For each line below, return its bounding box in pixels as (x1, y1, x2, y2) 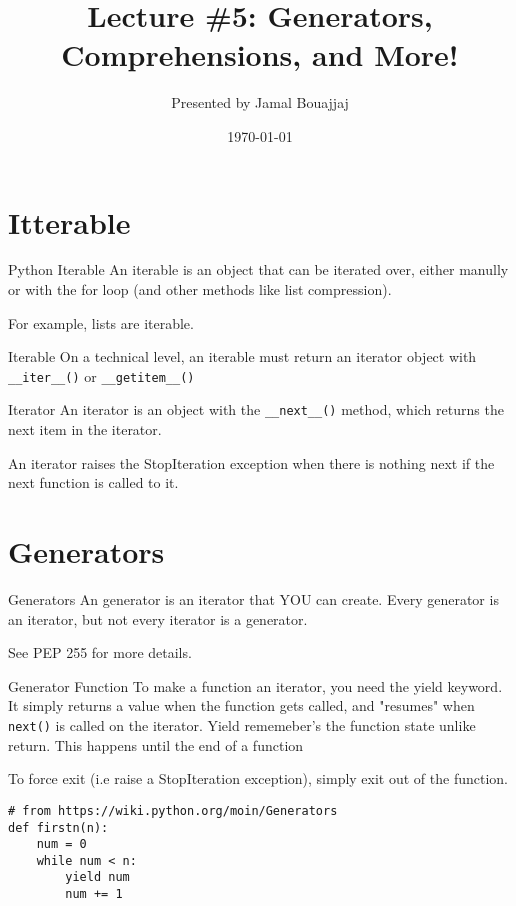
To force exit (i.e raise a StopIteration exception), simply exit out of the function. (8, 768, 509, 789)
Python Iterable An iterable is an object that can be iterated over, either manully (8, 259, 509, 280)
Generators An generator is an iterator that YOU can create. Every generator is (8, 589, 499, 610)
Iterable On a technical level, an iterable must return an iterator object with (8, 346, 477, 367)
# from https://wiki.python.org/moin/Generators (8, 803, 338, 818)
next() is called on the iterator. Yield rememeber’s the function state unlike (8, 715, 476, 735)
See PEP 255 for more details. (8, 642, 192, 663)
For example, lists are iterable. (8, 312, 194, 333)
